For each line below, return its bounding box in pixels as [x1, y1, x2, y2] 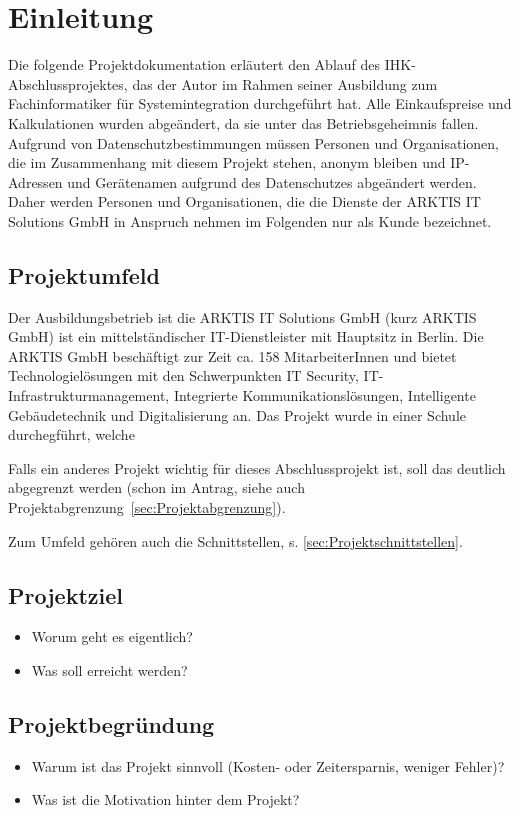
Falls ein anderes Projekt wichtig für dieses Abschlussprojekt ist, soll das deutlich [8, 457, 506, 478]
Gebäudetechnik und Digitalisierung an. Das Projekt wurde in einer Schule [8, 404, 466, 425]
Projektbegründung [8, 708, 215, 739]
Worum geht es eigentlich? [31, 626, 193, 647]
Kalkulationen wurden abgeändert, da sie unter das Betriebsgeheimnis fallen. [8, 112, 479, 133]
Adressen [8, 171, 63, 192]
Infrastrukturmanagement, [8, 385, 170, 406]
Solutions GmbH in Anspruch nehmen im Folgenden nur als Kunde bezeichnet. [8, 210, 492, 231]
